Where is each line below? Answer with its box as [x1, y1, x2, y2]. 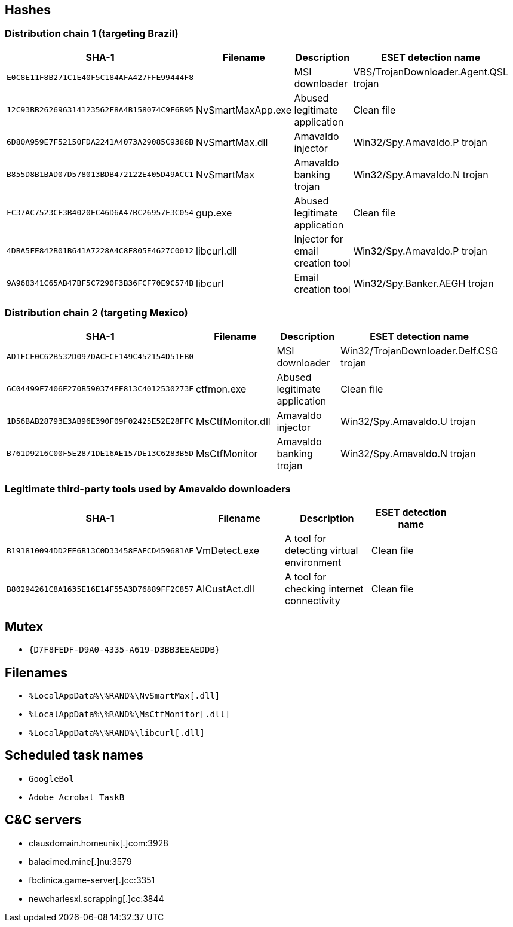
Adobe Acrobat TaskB [29, 792, 125, 802]
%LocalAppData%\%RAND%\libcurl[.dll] [29, 727, 205, 738]
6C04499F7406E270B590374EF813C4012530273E [7, 384, 194, 394]
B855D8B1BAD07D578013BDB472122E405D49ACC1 [7, 170, 194, 179]
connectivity [285, 595, 340, 607]
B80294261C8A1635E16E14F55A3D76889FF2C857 [7, 584, 194, 593]
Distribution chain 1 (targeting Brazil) [5, 27, 179, 40]
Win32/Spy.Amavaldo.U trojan [340, 415, 476, 427]
